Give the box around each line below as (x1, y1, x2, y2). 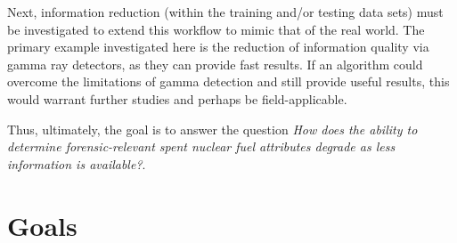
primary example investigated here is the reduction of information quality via (7, 37, 429, 56)
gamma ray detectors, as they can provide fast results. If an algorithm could (7, 54, 423, 73)
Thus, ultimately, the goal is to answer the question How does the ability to (7, 119, 418, 138)
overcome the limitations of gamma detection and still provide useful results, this (7, 72, 450, 91)
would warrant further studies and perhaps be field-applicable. (7, 89, 347, 108)
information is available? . (7, 154, 146, 173)
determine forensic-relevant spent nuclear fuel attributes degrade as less (7, 137, 396, 156)
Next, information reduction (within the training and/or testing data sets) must (7, 3, 444, 20)
